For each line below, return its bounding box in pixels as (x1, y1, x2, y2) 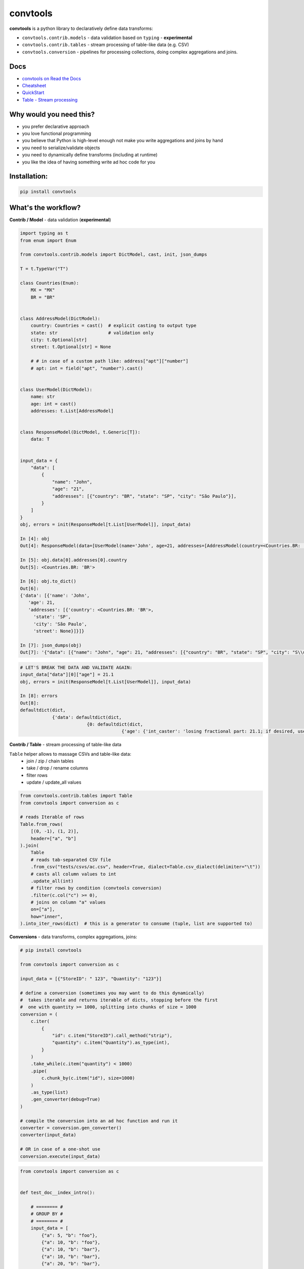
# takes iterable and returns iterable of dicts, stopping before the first (20, 997, 218, 1003)
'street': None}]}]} (33, 628, 85, 634)
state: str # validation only (30, 330, 154, 336)
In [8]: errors (20, 693, 58, 699)
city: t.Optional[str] (30, 337, 87, 343)
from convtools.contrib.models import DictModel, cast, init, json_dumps (20, 252, 207, 257)
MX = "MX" (30, 287, 55, 293)
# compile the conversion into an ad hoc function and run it (20, 1118, 178, 1124)
